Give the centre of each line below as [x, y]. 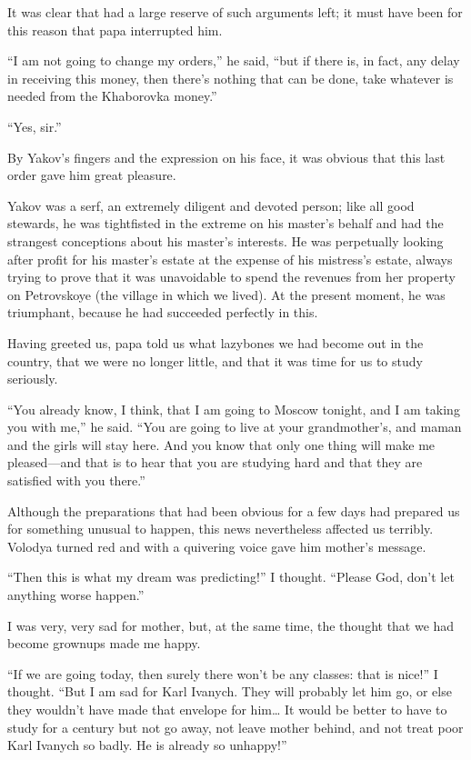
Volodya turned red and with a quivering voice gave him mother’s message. [217, 546]
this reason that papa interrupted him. [115, 30]
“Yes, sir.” [35, 126]
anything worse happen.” [76, 595]
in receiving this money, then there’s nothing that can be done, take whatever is [230, 78]
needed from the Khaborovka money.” [112, 96]
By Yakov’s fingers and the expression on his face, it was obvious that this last [226, 157]
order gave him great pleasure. [92, 175]
